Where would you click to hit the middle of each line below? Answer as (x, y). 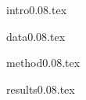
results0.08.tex (41, 89)
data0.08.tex (36, 36)
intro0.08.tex (37, 9)
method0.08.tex (43, 63)
